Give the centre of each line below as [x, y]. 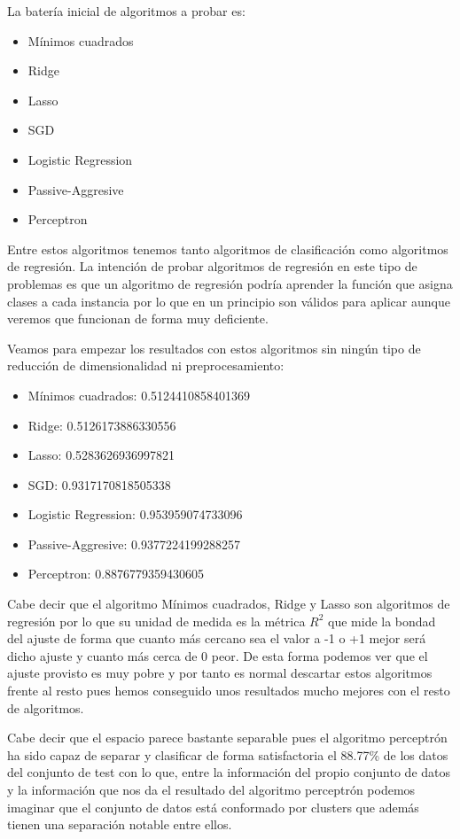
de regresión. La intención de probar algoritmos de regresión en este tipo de [212, 266]
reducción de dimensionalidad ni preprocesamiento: [146, 365]
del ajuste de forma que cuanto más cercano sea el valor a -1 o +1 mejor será [217, 638]
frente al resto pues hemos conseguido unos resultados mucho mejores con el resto [229, 691]
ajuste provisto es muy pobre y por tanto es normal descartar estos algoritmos [220, 673]
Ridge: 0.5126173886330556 [102, 425]
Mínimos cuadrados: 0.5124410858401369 [139, 395]
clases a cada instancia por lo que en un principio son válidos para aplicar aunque [229, 301]
